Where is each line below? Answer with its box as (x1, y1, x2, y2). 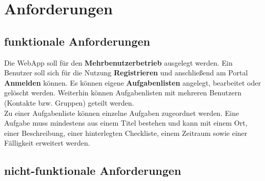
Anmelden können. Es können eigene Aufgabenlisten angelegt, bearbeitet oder (4, 77, 261, 88)
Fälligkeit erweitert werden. (4, 137, 90, 148)
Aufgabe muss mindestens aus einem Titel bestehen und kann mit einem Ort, (4, 117, 248, 128)
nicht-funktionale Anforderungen (4, 163, 181, 178)
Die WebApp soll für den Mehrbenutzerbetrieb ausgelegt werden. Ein (4, 57, 233, 68)
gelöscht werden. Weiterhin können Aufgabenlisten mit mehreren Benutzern (4, 87, 241, 98)
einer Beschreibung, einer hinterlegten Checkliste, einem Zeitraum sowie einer (4, 127, 248, 138)
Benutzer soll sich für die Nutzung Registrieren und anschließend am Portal (4, 67, 248, 78)
